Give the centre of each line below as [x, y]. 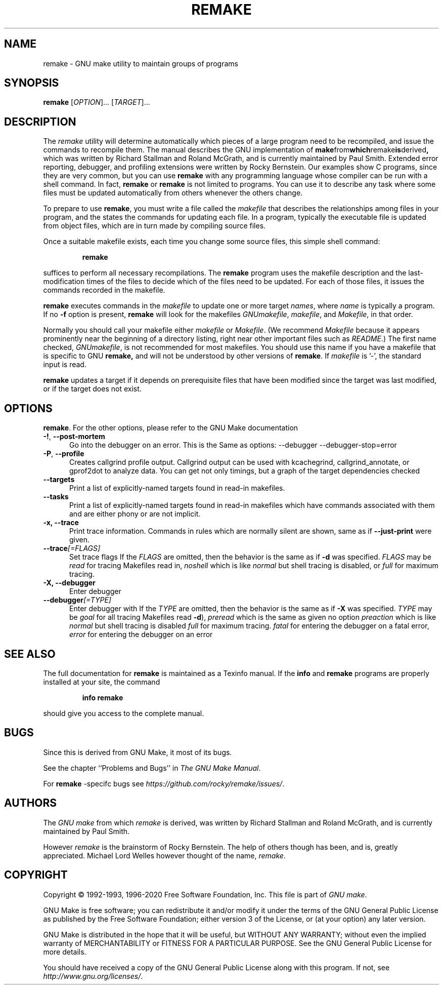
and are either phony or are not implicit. [135, 514]
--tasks [56, 497]
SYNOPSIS [32, 83]
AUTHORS [31, 803]
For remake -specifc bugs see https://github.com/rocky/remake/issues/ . [164, 783]
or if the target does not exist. [92, 389]
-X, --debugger [69, 583]
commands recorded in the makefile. [104, 290]
